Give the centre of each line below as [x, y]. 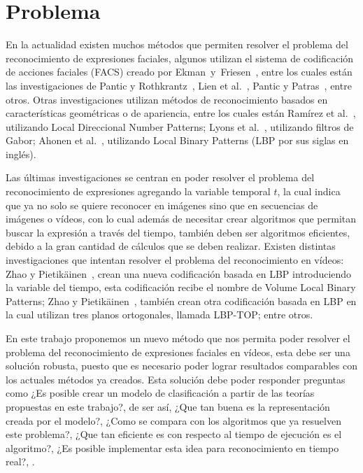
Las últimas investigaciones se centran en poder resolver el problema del [160, 177]
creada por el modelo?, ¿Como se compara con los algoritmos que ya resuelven [173, 420]
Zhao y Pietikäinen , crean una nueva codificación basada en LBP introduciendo [179, 273]
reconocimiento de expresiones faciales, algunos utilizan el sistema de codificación [180, 58]
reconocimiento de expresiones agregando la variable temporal [138, 191]
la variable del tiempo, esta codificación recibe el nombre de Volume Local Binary [181, 287]
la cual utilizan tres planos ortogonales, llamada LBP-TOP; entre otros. [159, 315]
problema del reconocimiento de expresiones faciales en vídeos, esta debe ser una [178, 352]
